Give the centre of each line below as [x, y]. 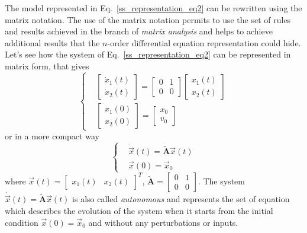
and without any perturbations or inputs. [163, 222]
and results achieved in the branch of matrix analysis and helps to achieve [139, 31]
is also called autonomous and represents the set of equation [181, 199]
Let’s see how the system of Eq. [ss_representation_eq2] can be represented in [148, 54]
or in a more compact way [52, 136]
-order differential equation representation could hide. [204, 42]
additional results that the [52, 42]
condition [22, 222]
